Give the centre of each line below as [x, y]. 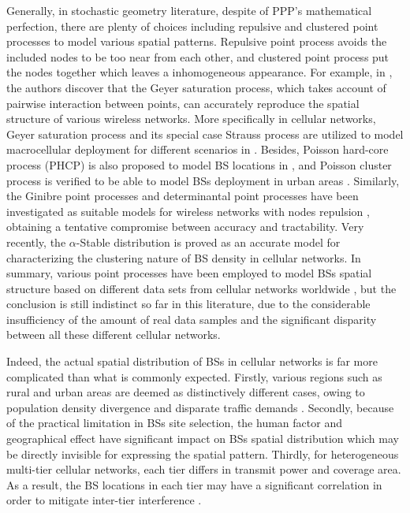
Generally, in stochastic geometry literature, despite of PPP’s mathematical [189, 10]
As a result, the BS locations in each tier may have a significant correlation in [194, 484]
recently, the [36, 242]
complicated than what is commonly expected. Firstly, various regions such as [194, 376]
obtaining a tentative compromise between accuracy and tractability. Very [185, 227]
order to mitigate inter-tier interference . [104, 500]
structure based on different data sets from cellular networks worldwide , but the [201, 288]
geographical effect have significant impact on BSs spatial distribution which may [203, 439]
